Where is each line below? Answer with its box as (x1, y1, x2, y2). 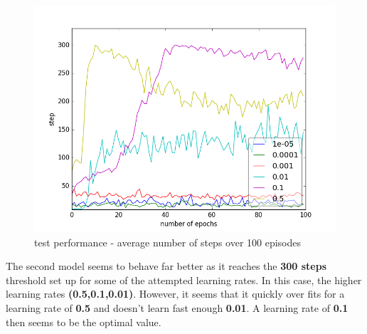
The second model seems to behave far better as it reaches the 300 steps (6, 259, 327, 273)
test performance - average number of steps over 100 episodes (34, 234, 302, 249)
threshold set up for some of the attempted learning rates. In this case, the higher (6, 272, 362, 287)
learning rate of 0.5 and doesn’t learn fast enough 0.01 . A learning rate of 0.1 (6, 300, 349, 315)
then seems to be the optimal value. (6, 314, 161, 329)
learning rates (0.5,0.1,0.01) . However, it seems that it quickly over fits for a (6, 286, 345, 301)
